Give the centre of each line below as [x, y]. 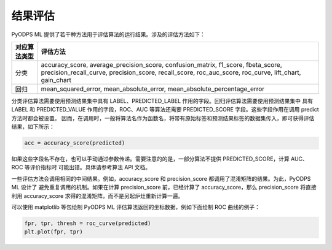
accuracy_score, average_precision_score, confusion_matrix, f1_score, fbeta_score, [161, 64]
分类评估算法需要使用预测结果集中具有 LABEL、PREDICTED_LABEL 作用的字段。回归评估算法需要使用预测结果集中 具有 [162, 100]
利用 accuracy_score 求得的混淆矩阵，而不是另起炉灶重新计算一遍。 [97, 195]
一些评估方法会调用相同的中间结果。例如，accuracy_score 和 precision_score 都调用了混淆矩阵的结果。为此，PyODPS [161, 178]
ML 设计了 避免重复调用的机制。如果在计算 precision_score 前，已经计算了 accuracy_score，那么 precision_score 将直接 [164, 187]
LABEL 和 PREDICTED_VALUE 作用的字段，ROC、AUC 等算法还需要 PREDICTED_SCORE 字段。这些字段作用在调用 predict [165, 110]
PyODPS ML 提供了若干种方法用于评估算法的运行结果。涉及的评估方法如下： [108, 34]
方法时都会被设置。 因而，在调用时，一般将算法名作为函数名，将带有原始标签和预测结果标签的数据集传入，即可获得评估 [163, 118]
